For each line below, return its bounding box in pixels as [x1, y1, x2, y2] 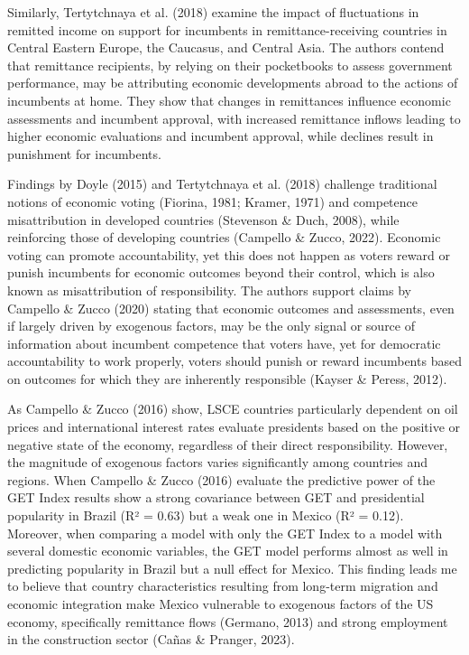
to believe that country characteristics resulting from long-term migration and [7, 576, 438, 595]
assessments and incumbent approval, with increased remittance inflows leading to [7, 108, 461, 127]
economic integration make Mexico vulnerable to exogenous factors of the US [7, 594, 434, 613]
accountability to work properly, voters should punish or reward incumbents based [7, 351, 462, 370]
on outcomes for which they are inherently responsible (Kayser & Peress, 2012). [7, 369, 447, 388]
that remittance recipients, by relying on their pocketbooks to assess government [7, 55, 453, 74]
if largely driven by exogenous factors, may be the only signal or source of [7, 316, 416, 335]
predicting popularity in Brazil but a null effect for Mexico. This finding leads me [7, 558, 457, 577]
